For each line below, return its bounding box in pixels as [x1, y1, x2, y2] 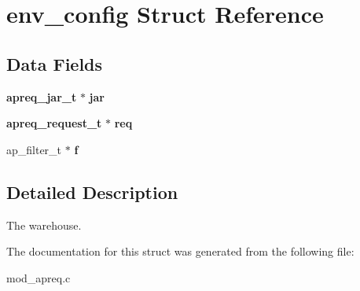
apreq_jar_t [6, 88, 77, 105]
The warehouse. [6, 216, 82, 233]
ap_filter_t [6, 141, 62, 157]
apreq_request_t [6, 115, 102, 131]
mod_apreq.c [6, 269, 71, 285]
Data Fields [6, 51, 103, 76]
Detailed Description [6, 179, 178, 204]
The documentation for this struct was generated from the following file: [6, 243, 354, 260]
